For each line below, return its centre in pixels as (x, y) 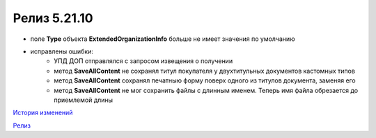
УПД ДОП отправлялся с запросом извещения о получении (143, 61)
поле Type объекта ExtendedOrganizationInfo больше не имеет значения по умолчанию (163, 39)
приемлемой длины (84, 100)
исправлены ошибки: (62, 51)
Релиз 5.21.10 (53, 18)
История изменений (43, 113)
